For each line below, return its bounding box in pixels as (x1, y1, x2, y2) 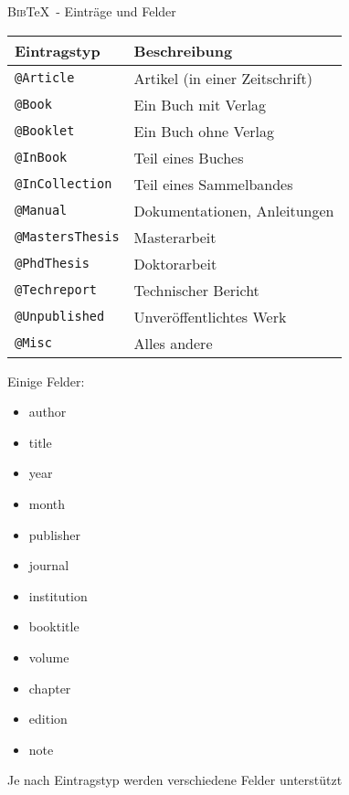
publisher (28, 525, 80, 544)
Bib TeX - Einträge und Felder (7, 2, 176, 20)
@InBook (15, 150, 68, 165)
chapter (28, 678, 71, 697)
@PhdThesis (15, 256, 90, 271)
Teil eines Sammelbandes (133, 173, 293, 195)
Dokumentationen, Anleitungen (133, 199, 334, 221)
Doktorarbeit (133, 252, 217, 274)
